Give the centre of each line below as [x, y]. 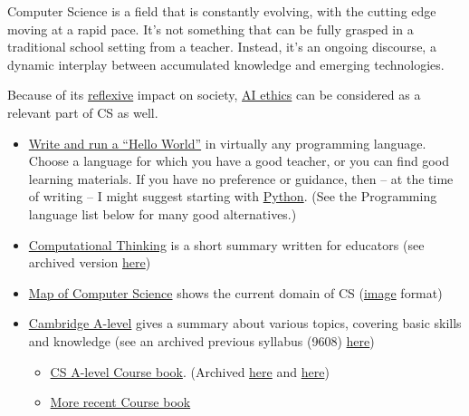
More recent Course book [120, 402]
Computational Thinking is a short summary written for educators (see [226, 244]
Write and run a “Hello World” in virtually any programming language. [227, 143]
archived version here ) [90, 262]
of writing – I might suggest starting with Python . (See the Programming [233, 196]
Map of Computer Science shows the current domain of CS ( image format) [235, 292]
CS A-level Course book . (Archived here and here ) [190, 371]
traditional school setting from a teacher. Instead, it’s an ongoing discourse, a [222, 47]
